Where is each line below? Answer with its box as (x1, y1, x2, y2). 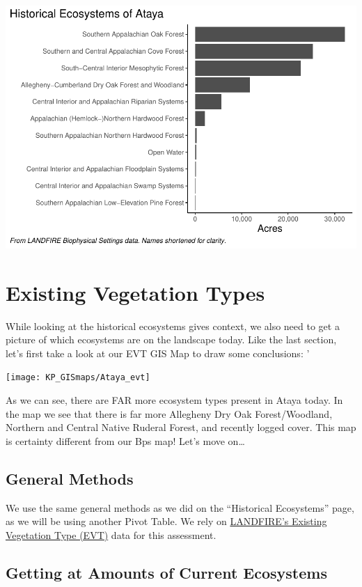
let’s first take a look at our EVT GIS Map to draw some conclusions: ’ (6, 345, 310, 360)
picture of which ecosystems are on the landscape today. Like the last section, (6, 332, 337, 347)
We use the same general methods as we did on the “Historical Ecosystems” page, (6, 500, 354, 515)
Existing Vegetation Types (6, 278, 265, 306)
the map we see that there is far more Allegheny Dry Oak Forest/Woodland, (6, 406, 333, 421)
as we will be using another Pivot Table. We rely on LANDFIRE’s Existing (6, 514, 327, 529)
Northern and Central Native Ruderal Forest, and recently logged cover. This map (6, 420, 356, 435)
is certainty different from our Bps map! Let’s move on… (6, 433, 245, 448)
